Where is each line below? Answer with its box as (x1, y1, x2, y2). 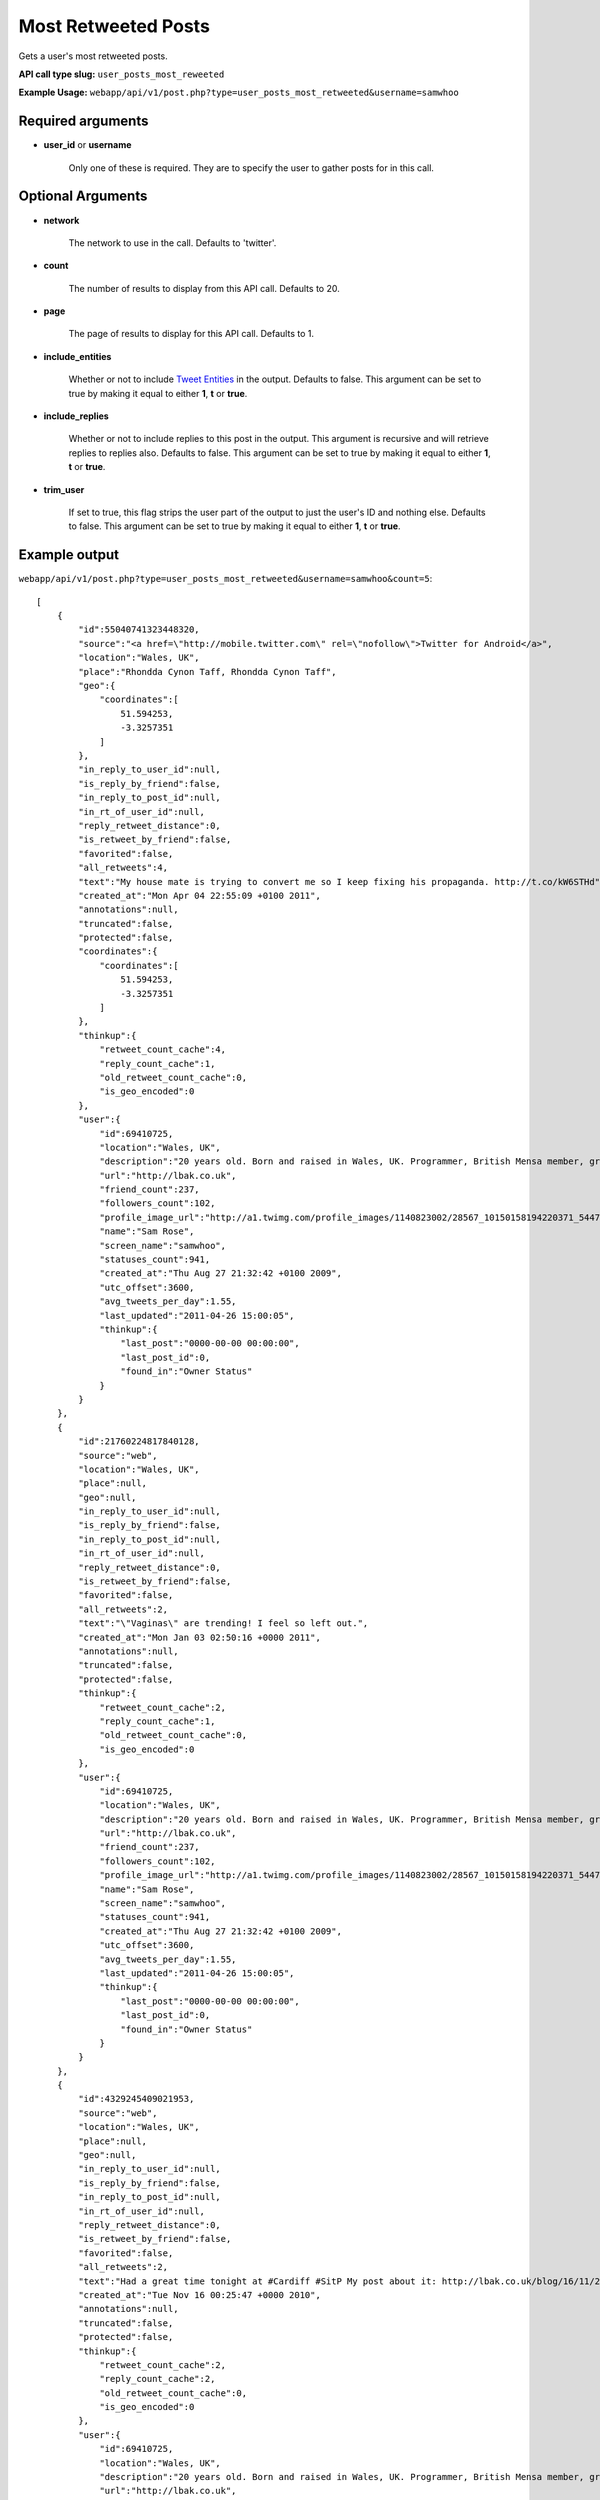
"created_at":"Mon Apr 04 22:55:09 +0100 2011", (78, 890, 322, 901)
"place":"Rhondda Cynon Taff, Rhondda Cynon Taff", (78, 666, 337, 677)
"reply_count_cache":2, (99, 2373, 216, 2385)
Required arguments (18, 113, 149, 130)
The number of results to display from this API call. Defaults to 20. (68, 282, 340, 294)
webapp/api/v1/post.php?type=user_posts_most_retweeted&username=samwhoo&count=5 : (18, 573, 433, 585)
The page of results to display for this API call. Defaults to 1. (68, 328, 315, 340)
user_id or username (43, 139, 132, 151)
